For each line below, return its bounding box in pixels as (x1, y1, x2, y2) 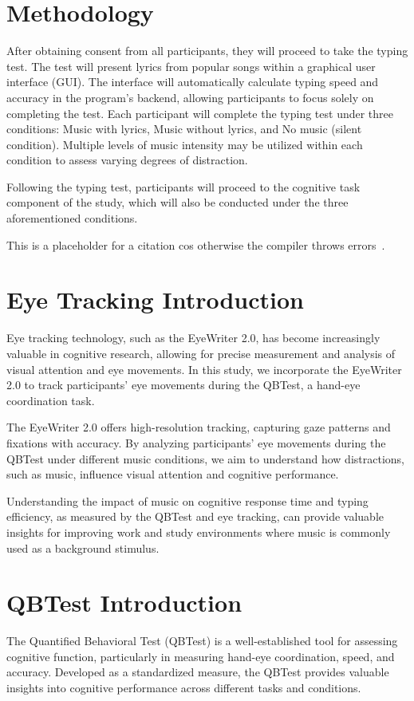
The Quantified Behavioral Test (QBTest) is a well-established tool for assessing (6, 632, 398, 649)
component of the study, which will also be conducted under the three (6, 194, 349, 211)
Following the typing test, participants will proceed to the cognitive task (6, 178, 361, 195)
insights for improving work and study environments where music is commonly (6, 523, 391, 540)
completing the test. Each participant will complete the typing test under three (6, 104, 394, 121)
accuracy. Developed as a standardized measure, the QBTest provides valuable (6, 664, 389, 680)
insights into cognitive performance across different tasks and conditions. (6, 679, 361, 695)
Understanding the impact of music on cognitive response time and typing (6, 492, 369, 509)
